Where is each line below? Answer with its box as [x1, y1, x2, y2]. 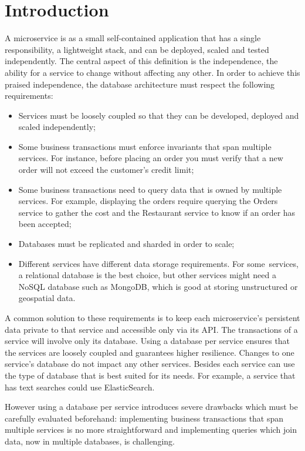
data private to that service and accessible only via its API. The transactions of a [5, 323, 298, 335]
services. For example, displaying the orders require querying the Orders [18, 195, 278, 207]
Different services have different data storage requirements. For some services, [18, 257, 299, 269]
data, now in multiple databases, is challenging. [5, 435, 175, 447]
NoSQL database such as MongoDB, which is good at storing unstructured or [18, 280, 298, 292]
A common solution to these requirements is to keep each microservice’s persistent [5, 312, 300, 323]
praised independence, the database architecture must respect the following [5, 78, 275, 90]
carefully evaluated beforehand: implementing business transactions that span [5, 412, 284, 424]
